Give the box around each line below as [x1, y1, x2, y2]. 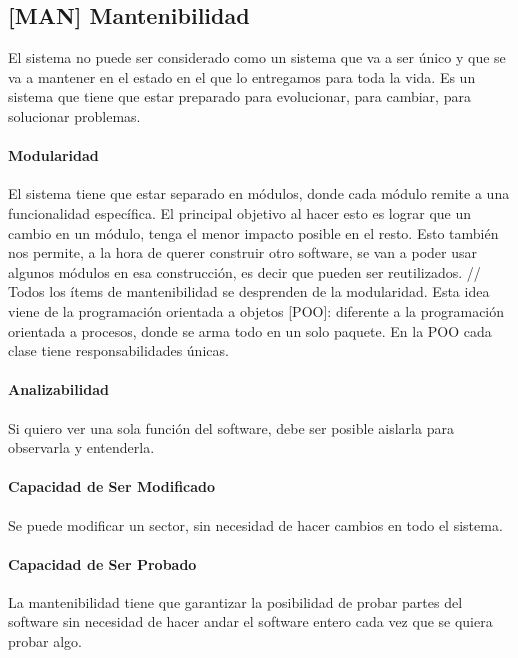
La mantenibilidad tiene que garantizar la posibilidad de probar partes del [8, 591, 463, 612]
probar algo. [8, 631, 82, 652]
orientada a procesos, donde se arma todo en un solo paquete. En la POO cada [8, 320, 492, 341]
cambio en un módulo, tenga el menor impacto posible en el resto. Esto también [8, 222, 499, 243]
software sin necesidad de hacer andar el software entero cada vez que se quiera [8, 611, 493, 632]
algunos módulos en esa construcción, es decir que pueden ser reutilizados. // [8, 261, 481, 282]
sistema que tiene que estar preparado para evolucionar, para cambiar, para [8, 86, 471, 107]
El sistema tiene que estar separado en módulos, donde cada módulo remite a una [8, 183, 510, 204]
